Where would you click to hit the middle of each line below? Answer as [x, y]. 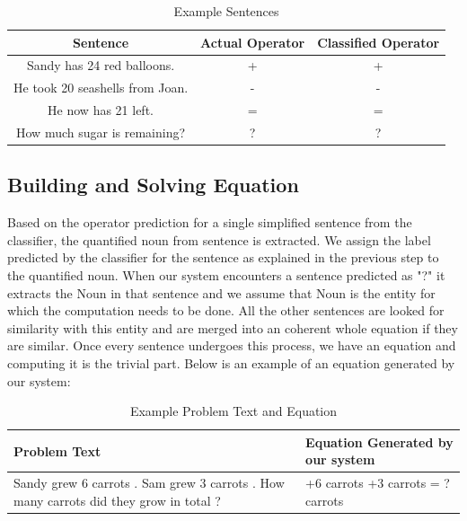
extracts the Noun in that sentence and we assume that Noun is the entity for [221, 292]
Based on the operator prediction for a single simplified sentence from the [210, 222]
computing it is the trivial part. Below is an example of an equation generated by [231, 363]
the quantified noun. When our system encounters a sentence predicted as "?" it [226, 275]
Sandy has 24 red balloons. [101, 65]
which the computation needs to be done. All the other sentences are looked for [226, 310]
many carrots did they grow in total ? [117, 500]
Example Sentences [226, 11]
